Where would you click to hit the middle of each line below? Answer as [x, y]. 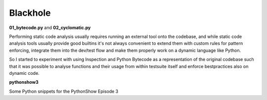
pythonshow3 [24, 82]
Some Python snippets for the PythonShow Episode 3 [64, 91]
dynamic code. [24, 73]
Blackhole [30, 13]
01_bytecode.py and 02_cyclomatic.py [50, 28]
